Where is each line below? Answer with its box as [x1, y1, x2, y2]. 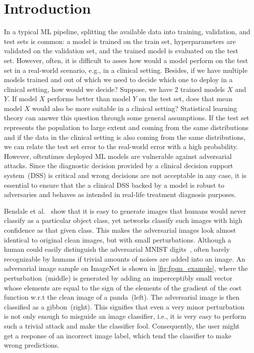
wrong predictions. [4, 340, 59, 350]
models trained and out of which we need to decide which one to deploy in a [4, 74, 233, 85]
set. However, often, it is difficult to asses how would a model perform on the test [4, 55, 248, 65]
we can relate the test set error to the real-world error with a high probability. [4, 141, 238, 152]
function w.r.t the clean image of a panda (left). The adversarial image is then [4, 292, 240, 302]
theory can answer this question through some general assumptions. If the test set [4, 112, 250, 123]
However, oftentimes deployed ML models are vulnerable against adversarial [4, 151, 232, 161]
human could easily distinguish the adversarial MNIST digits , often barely [4, 244, 230, 254]
